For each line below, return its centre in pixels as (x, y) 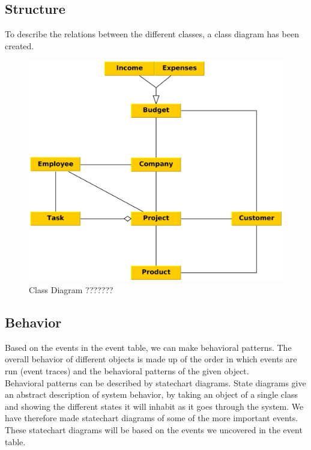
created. (20, 45)
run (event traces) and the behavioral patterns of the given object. (127, 371)
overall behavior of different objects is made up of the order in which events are (151, 359)
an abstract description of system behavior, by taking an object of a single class (151, 394)
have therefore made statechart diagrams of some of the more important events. (152, 418)
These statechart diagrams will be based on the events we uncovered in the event (154, 430)
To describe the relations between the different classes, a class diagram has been (152, 34)
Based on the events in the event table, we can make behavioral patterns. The (148, 347)
